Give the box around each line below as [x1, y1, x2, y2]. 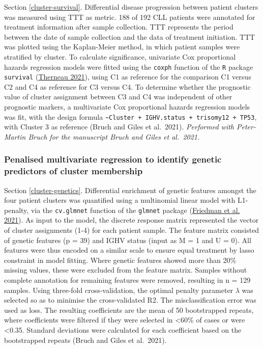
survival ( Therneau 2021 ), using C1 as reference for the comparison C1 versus [4, 71, 251, 82]
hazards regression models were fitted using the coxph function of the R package [4, 61, 253, 72]
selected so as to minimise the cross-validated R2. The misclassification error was [4, 294, 256, 305]
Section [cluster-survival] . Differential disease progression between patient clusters [4, 2, 258, 12]
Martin [4, 131, 26, 142]
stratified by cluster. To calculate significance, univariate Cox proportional [4, 51, 236, 62]
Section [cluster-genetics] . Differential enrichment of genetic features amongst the [4, 184, 256, 195]
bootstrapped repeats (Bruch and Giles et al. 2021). [4, 334, 167, 345]
